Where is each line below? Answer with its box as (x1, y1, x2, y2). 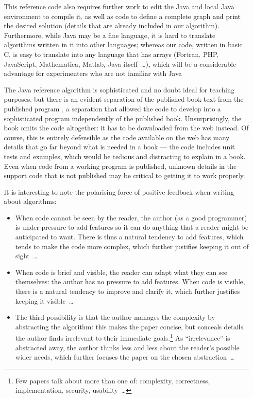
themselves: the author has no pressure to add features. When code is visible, (15, 276, 245, 287)
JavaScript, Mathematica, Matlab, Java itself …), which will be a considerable (4, 58, 236, 69)
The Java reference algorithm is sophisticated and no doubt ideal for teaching (4, 84, 235, 94)
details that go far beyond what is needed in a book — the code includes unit (4, 142, 235, 152)
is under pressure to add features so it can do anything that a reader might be (15, 222, 249, 232)
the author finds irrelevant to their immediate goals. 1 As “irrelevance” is (15, 331, 230, 343)
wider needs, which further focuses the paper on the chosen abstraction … (15, 352, 235, 362)
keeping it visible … (15, 295, 74, 306)
